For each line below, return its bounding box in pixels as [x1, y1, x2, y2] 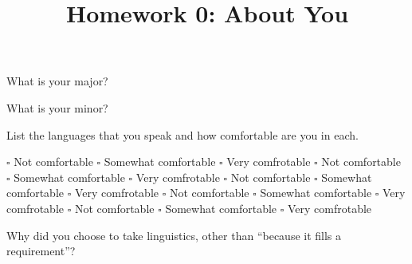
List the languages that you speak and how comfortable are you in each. [6, 126, 359, 143]
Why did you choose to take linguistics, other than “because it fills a [6, 227, 342, 243]
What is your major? [6, 73, 108, 89]
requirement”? [6, 242, 76, 259]
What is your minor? [6, 99, 108, 116]
